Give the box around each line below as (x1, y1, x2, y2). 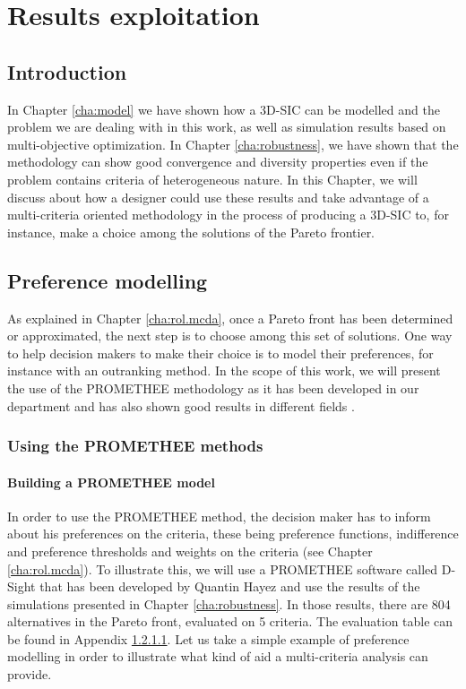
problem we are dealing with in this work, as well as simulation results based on (7, 117, 446, 136)
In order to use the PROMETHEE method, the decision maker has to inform (7, 506, 431, 525)
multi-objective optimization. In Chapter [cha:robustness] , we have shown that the (7, 134, 459, 153)
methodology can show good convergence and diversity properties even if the (7, 152, 428, 171)
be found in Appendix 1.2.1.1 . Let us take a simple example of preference (7, 629, 410, 648)
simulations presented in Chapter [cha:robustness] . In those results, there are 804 (7, 594, 451, 613)
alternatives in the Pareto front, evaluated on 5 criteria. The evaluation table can (7, 612, 453, 631)
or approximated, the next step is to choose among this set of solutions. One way (7, 326, 453, 345)
